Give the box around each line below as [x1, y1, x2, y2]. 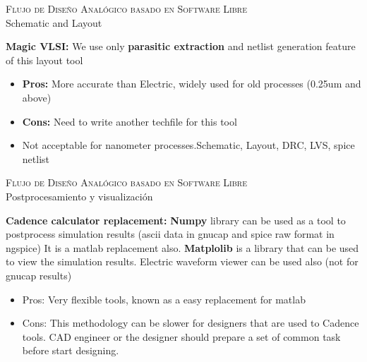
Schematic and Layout [6, 15, 102, 30]
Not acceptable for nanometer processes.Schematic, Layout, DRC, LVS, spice [22, 138, 355, 152]
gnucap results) [6, 267, 72, 282]
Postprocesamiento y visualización [6, 188, 153, 203]
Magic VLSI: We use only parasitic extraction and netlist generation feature [6, 39, 356, 54]
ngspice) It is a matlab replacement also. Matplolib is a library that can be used [6, 240, 359, 255]
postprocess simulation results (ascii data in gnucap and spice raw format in [6, 227, 335, 241]
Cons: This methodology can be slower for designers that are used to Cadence [22, 315, 359, 330]
